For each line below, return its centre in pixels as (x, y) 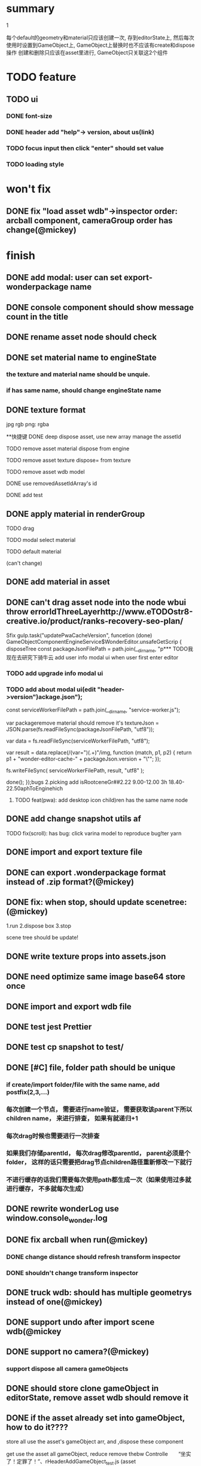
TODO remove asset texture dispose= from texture (69, 461)
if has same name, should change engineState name (84, 390)
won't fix (29, 189)
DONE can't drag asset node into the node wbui (96, 602)
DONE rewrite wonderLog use (63, 1208)
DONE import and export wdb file (69, 1006)
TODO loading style (35, 165)
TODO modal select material (41, 540)
